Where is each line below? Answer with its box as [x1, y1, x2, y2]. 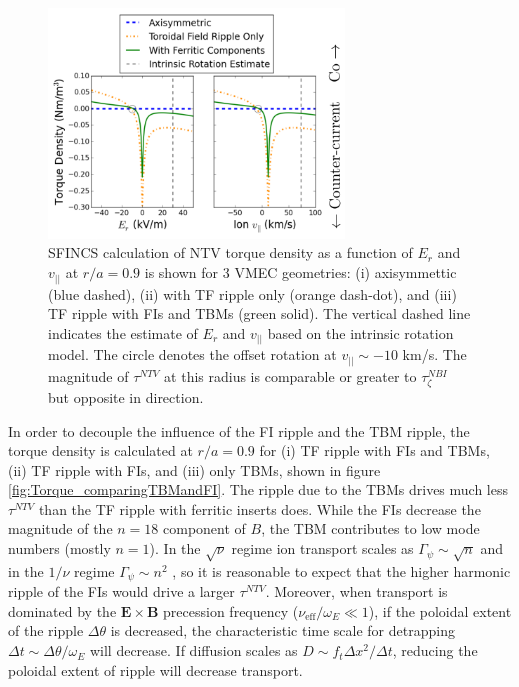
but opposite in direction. [48, 386, 204, 407]
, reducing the [392, 640, 478, 661]
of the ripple [8, 620, 84, 641]
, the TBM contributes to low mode [261, 518, 480, 539]
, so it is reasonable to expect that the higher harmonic [172, 560, 511, 581]
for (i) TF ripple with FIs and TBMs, [259, 440, 490, 461]
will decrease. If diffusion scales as [89, 640, 298, 661]
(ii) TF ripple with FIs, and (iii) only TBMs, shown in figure [8, 459, 381, 480]
